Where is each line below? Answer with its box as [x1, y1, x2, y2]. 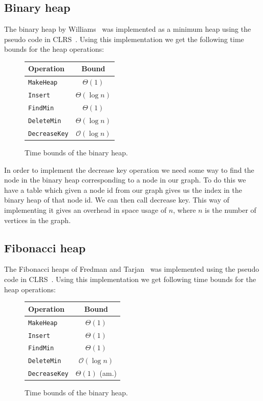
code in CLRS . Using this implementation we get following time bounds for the [4, 274, 256, 285]
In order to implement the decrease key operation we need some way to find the [4, 164, 254, 175]
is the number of [205, 205, 256, 215]
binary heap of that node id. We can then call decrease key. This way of [4, 194, 230, 205]
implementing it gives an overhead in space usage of [4, 205, 167, 215]
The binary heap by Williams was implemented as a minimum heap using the [4, 24, 251, 34]
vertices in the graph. [4, 214, 71, 225]
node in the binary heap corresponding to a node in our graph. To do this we [4, 174, 246, 185]
